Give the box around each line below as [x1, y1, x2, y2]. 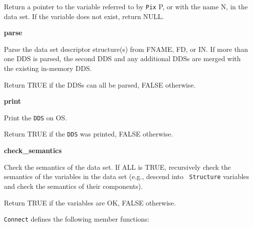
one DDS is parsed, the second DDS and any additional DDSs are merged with [4, 53, 241, 64]
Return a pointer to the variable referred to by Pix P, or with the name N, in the [4, 1, 248, 11]
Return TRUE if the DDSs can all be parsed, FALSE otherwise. [4, 79, 196, 90]
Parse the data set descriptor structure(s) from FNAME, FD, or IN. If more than [4, 44, 248, 54]
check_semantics [4, 145, 62, 156]
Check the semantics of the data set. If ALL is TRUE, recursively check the [4, 161, 231, 172]
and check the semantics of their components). [4, 181, 143, 191]
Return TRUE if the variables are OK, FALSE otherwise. [4, 197, 176, 207]
